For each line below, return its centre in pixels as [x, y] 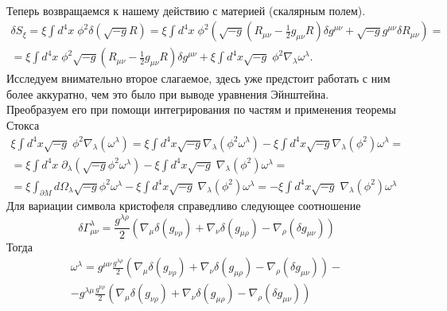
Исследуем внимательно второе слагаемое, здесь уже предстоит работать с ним [198, 78]
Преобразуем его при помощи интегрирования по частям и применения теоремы [201, 109]
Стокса [23, 124]
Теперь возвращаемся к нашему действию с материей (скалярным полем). [186, 10]
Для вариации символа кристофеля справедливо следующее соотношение [184, 206]
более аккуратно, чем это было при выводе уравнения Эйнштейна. [168, 93]
